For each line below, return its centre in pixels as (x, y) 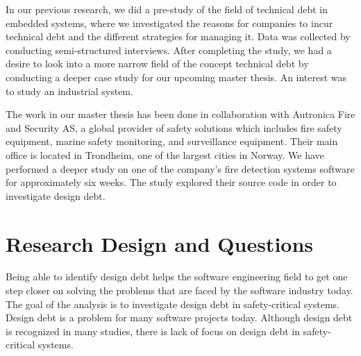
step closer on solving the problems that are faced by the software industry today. (179, 290)
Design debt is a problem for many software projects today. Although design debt (179, 317)
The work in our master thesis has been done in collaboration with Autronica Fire (180, 114)
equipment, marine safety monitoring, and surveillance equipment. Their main (172, 141)
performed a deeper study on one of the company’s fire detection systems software (180, 168)
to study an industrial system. (69, 91)
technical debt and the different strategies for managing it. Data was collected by (178, 36)
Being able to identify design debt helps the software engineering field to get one (177, 277)
